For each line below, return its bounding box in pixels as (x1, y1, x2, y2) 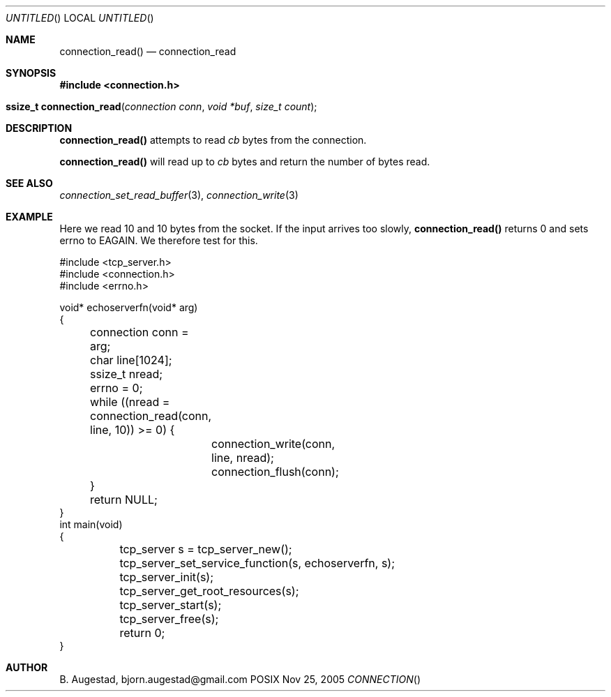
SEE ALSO (6, 177, 53, 189)
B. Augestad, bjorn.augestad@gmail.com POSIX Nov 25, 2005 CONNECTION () (59, 673, 421, 685)
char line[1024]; (90, 353, 172, 367)
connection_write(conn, (211, 437, 335, 451)
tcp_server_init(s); (119, 570, 213, 584)
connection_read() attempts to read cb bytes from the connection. (59, 134, 367, 146)
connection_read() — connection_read (59, 45, 236, 57)
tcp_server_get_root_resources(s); (119, 584, 299, 598)
